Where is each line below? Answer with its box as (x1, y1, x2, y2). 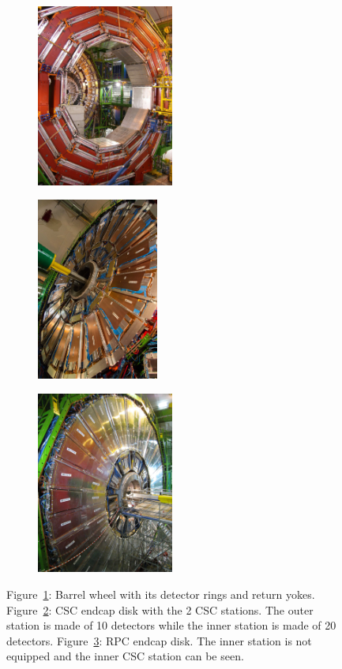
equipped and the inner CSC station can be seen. (6, 648, 244, 664)
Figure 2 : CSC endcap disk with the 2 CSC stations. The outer (6, 601, 314, 618)
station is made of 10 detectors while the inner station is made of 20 (6, 617, 336, 633)
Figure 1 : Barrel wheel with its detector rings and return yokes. (6, 586, 315, 603)
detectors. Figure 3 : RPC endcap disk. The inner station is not (6, 632, 312, 648)
